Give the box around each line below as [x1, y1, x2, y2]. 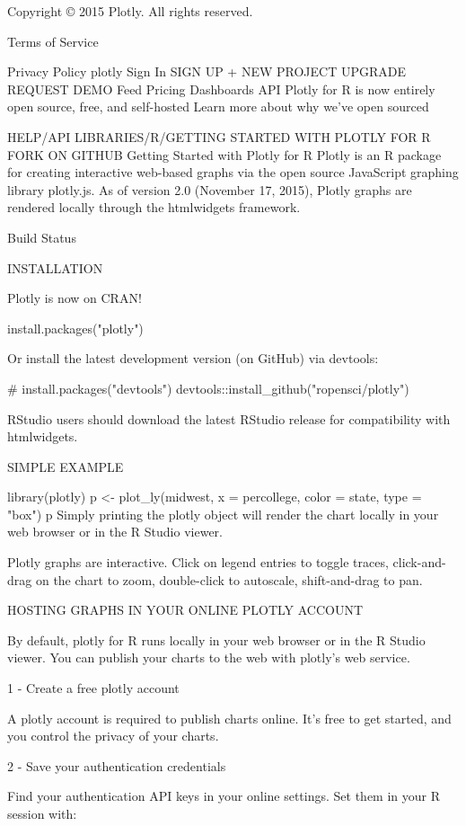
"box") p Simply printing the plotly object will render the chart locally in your [7, 504, 439, 523]
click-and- [392, 553, 446, 572]
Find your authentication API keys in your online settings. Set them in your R [7, 786, 441, 805]
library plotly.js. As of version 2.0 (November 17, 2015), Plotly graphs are [7, 180, 412, 199]
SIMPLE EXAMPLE [7, 457, 124, 475]
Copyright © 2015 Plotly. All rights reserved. [7, 2, 253, 20]
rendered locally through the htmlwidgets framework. [7, 198, 301, 217]
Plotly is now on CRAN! [7, 289, 142, 307]
